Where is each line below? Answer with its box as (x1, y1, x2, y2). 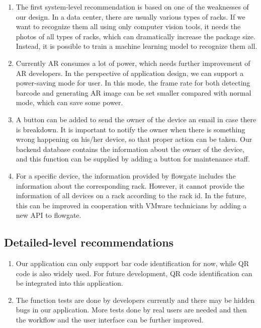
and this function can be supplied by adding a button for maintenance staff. (16, 153, 250, 164)
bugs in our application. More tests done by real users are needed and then (16, 304, 247, 315)
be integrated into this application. (16, 278, 123, 288)
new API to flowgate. (16, 210, 81, 220)
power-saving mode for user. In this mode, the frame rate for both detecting (16, 77, 250, 88)
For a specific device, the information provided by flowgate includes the (16, 170, 236, 181)
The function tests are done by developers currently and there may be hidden (16, 294, 255, 305)
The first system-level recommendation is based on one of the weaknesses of (16, 2, 249, 12)
